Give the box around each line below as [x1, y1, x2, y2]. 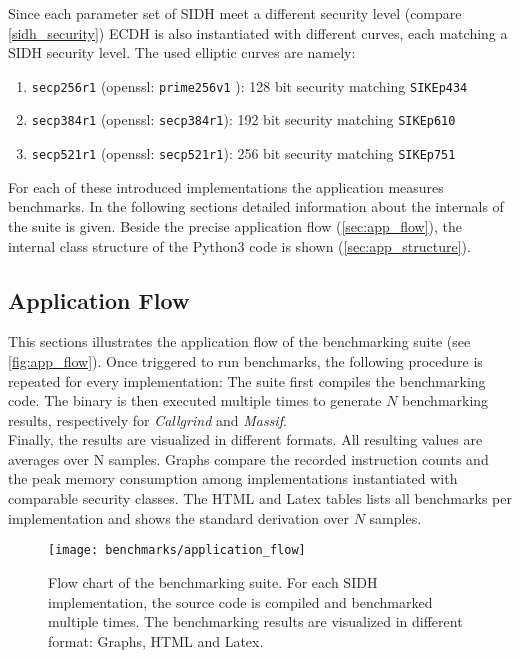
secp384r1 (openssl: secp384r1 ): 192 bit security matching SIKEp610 [31, 109, 456, 130]
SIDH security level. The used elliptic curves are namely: [8, 42, 356, 63]
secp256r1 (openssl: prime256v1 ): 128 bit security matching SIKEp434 [31, 75, 468, 96]
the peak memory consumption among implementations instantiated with [8, 468, 458, 489]
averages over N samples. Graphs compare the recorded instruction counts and [8, 448, 489, 469]
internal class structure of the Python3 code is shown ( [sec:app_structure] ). [8, 235, 471, 256]
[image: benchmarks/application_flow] [48, 543, 306, 558]
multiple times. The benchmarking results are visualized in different [48, 611, 463, 632]
